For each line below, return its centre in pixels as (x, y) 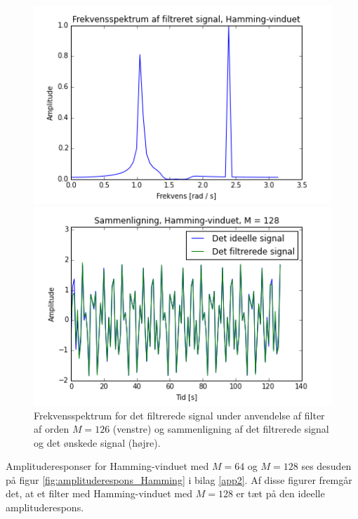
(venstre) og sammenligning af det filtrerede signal (221, 429)
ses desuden (326, 466)
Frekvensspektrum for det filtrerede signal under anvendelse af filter (179, 415)
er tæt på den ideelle (280, 493)
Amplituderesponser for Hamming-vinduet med (107, 466)
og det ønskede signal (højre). (97, 442)
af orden (52, 429)
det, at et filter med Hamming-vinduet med (99, 493)
